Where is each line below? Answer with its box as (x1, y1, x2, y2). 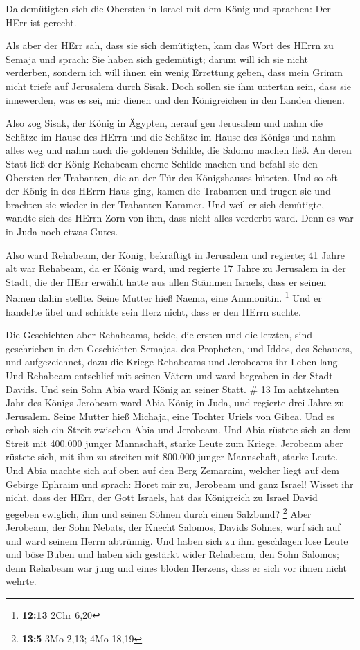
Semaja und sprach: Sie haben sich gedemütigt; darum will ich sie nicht (6, 51, 309, 66)
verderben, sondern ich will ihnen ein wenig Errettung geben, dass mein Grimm (6, 65, 343, 80)
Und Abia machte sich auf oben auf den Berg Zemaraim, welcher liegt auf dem (6, 463, 339, 478)
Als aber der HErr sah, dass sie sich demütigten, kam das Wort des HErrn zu (6, 38, 334, 53)
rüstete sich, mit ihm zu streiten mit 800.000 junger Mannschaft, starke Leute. (6, 449, 339, 464)
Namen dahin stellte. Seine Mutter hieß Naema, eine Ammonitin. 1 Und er (6, 289, 322, 305)
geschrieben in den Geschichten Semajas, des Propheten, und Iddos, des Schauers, (6, 341, 352, 355)
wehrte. (6, 574, 37, 588)
